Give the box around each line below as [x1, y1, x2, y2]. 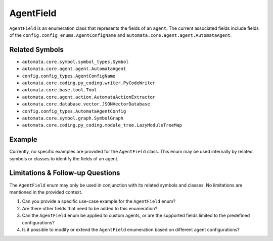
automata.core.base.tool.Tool [22, 87, 97, 93]
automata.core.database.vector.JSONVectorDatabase [22, 101, 150, 107]
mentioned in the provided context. [9, 189, 83, 195]
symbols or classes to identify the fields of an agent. [9, 155, 119, 161]
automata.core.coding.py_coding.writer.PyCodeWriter [22, 80, 156, 86]
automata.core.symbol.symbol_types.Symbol [22, 58, 129, 65]
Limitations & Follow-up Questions [9, 169, 120, 177]
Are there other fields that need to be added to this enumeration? [22, 205, 158, 211]
